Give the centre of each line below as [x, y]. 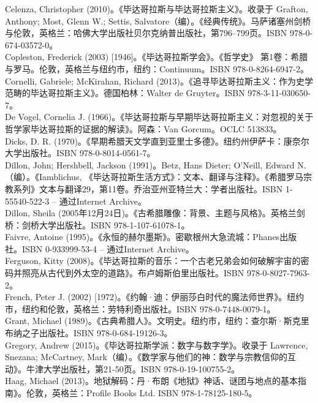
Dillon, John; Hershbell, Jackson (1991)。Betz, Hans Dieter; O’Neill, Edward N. [156, 164]
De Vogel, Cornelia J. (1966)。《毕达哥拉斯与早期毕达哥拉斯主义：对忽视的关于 [159, 117]
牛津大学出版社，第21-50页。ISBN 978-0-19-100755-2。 [133, 368]
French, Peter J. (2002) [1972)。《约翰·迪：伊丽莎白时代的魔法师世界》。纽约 [155, 297]
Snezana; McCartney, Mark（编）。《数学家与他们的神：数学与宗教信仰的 [146, 357]
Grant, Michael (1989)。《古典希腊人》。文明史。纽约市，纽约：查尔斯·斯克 [153, 321]
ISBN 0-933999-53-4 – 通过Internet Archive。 [108, 248]
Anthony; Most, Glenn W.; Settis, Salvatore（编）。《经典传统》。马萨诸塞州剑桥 [158, 21]
